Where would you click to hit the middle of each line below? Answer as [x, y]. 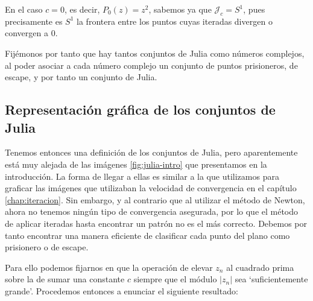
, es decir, [82, 9]
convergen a [27, 33]
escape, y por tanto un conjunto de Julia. [81, 77]
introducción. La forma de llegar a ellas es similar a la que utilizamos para [142, 176]
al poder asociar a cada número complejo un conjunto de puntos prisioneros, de [151, 65]
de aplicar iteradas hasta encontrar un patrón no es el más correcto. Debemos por [156, 223]
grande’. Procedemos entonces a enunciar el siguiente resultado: [122, 290]
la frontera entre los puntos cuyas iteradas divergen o [175, 21]
